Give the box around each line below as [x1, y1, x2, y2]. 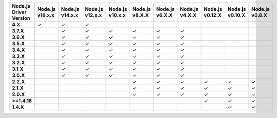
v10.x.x [108, 12, 126, 18]
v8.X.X [132, 12, 149, 18]
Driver [12, 9, 27, 15]
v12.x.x [85, 12, 102, 18]
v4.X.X [180, 12, 197, 18]
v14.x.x [61, 12, 78, 18]
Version [12, 15, 30, 21]
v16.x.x [37, 12, 55, 18]
